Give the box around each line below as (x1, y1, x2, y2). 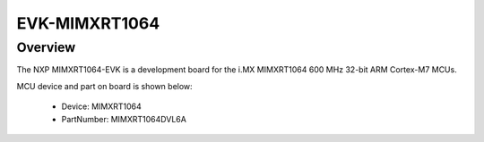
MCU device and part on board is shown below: (16, 80, 193, 91)
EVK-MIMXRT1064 (16, 13, 160, 33)
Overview (16, 39, 76, 55)
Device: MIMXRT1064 (61, 101, 143, 112)
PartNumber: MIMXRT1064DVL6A (61, 113, 187, 124)
